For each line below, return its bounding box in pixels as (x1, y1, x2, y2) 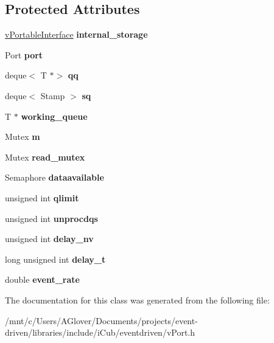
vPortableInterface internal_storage (5, 28, 148, 41)
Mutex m (5, 130, 40, 143)
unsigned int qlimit (5, 191, 79, 204)
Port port (5, 48, 43, 61)
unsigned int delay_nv (5, 232, 94, 245)
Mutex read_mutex (5, 150, 85, 163)
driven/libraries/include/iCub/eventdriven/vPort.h (5, 326, 195, 339)
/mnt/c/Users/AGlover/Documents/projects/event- (5, 314, 198, 327)
